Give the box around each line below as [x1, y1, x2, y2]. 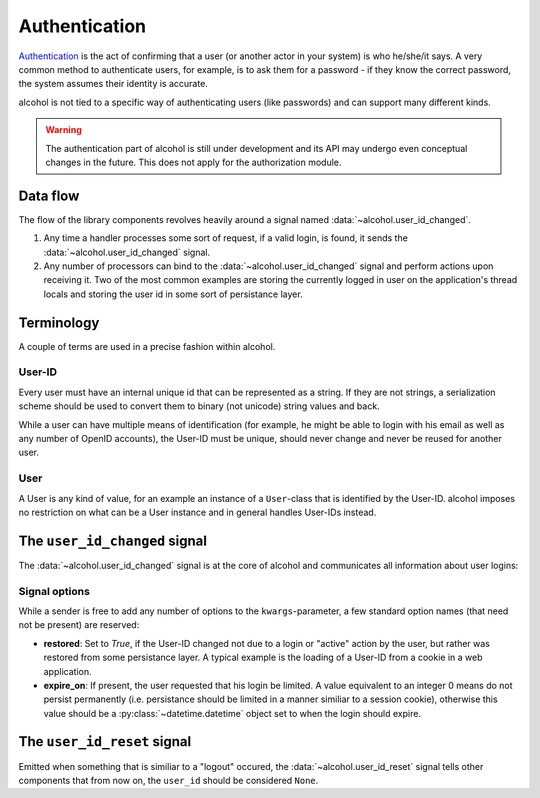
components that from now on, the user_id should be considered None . [18, 774, 319, 786]
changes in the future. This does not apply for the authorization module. [45, 156, 342, 168]
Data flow [18, 187, 80, 204]
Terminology [18, 314, 100, 331]
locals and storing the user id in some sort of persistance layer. [43, 288, 304, 300]
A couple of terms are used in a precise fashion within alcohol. [18, 340, 276, 352]
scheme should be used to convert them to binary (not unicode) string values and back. [18, 400, 380, 412]
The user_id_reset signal [18, 733, 192, 750]
